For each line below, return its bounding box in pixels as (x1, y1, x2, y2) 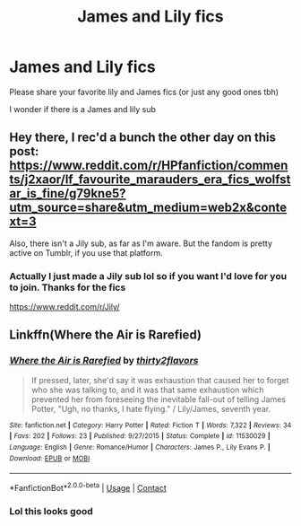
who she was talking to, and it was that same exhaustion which (30, 384, 264, 395)
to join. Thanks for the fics (9, 281, 126, 294)
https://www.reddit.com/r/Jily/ (9, 302, 120, 312)
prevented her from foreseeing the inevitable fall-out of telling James (30, 393, 287, 405)
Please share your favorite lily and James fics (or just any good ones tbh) (9, 86, 279, 97)
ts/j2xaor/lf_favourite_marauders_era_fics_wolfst (9, 172, 291, 188)
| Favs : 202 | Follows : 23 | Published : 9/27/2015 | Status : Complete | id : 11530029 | (9, 432, 271, 441)
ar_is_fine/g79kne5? (9, 186, 126, 201)
